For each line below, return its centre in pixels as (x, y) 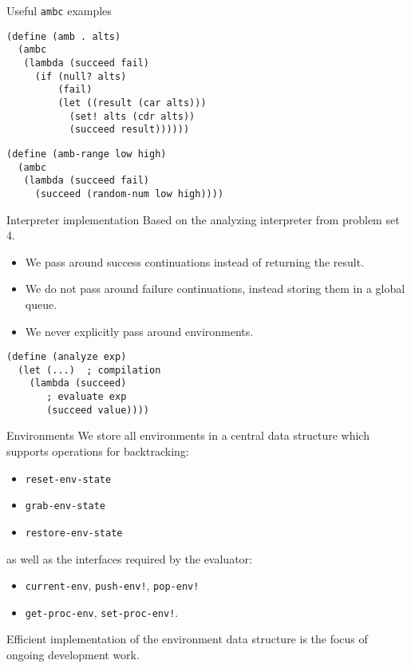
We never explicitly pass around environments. (139, 331)
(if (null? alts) (81, 76)
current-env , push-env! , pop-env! (112, 585)
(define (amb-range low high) (87, 154)
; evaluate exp (87, 397)
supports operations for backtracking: (98, 451)
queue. (41, 304)
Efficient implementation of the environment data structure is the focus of (187, 639)
